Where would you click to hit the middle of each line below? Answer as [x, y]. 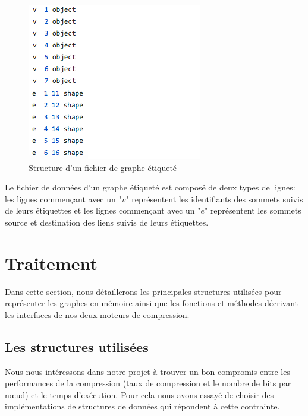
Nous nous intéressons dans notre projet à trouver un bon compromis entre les [147, 371]
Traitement [51, 263]
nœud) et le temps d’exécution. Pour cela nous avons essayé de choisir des [139, 394]
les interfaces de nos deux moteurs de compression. [97, 314]
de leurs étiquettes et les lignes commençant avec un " [103, 210]
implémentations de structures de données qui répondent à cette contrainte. [142, 406]
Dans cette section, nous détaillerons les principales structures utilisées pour [143, 291]
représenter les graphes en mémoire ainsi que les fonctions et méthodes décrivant [152, 303]
